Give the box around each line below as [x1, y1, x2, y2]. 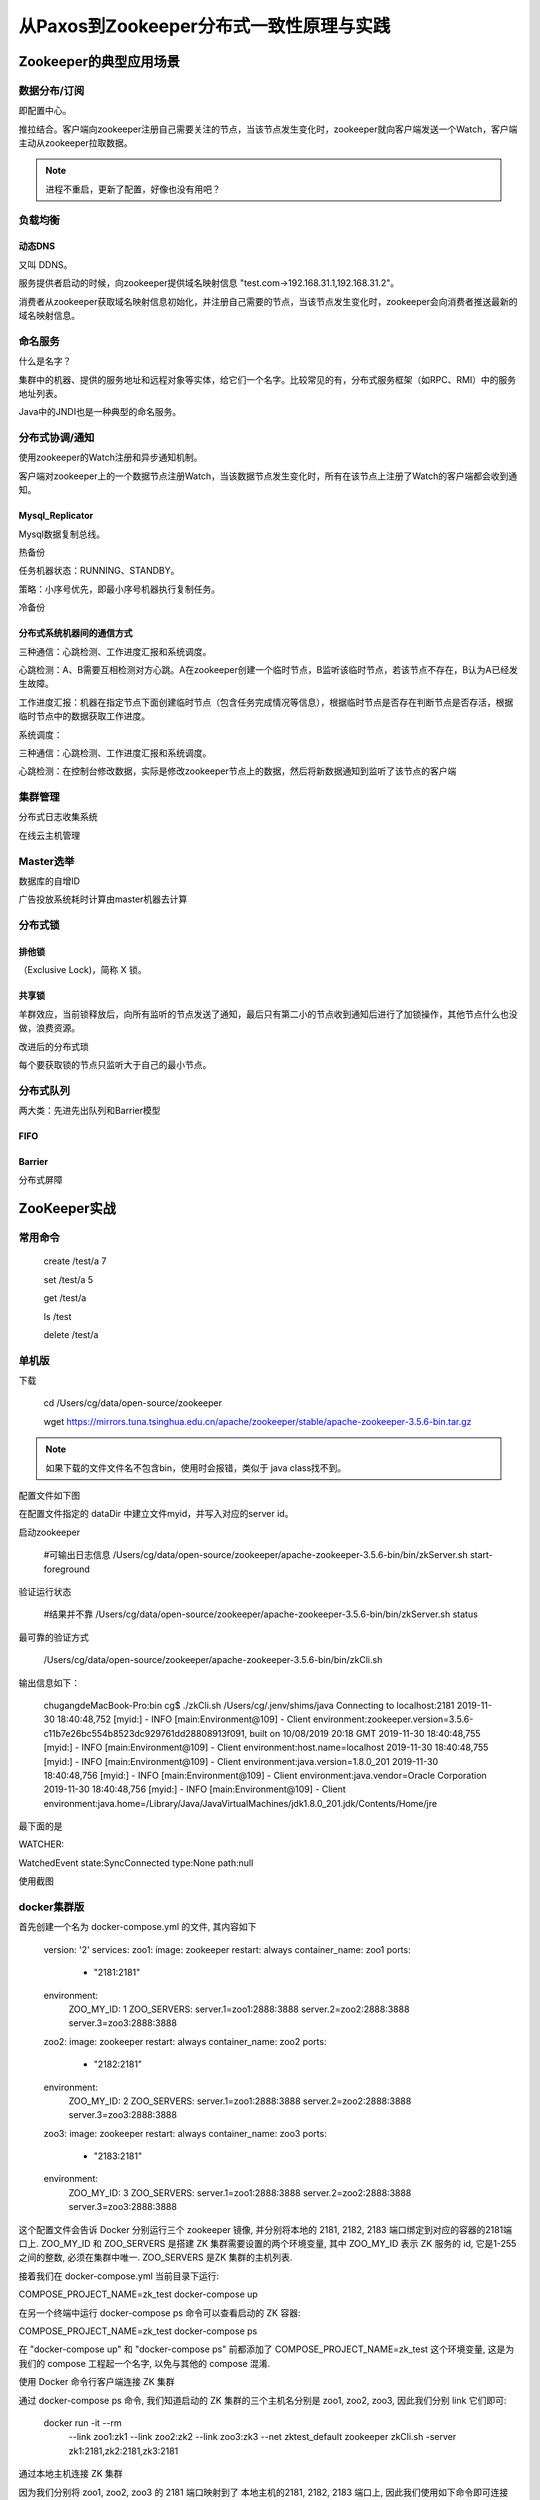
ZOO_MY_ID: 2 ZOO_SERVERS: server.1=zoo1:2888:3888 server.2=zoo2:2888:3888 [68, 2095, 412, 2107]
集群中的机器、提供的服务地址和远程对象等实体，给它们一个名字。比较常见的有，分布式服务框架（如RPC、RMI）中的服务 [18, 373, 517, 385]
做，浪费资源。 [18, 1022, 80, 1034]
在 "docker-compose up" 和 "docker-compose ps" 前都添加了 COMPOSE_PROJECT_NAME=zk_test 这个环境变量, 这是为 [18, 2343, 515, 2355]
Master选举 [18, 854, 75, 868]
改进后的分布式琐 [18, 1040, 89, 1052]
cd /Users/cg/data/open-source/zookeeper [43, 1397, 223, 1409]
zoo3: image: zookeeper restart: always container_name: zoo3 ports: [43, 2127, 327, 2139]
